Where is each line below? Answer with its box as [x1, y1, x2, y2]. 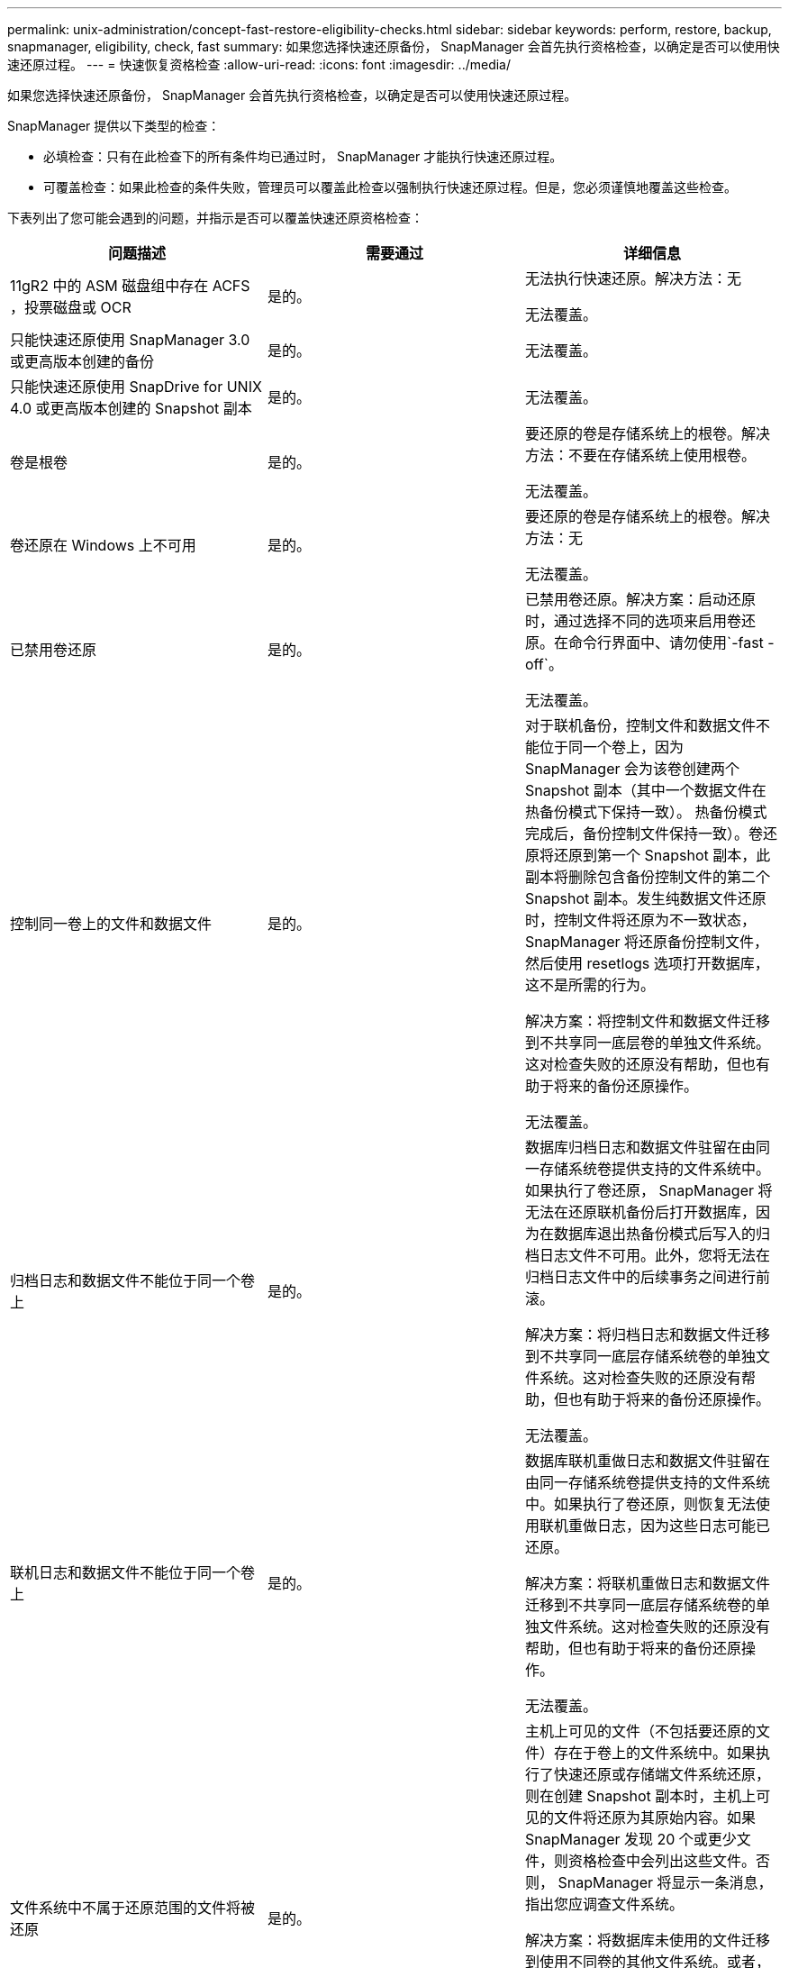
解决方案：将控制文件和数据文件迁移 [524, 1012, 770, 1030]
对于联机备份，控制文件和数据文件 [524, 716, 756, 734]
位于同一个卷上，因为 [539, 738, 684, 756]
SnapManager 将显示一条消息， [558, 1873, 773, 1891]
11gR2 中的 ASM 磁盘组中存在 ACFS [10, 277, 250, 295]
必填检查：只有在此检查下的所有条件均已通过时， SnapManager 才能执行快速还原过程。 [43, 149, 563, 164]
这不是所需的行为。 [524, 976, 655, 994]
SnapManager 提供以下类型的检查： [7, 118, 221, 133]
